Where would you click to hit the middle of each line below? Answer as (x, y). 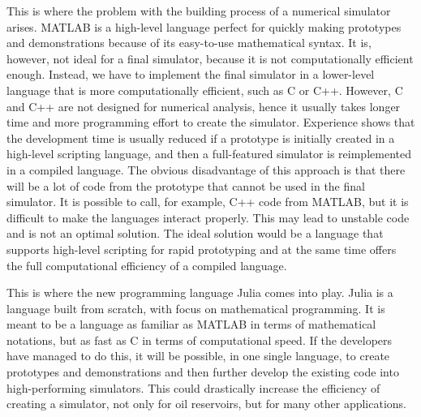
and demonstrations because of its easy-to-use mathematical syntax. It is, (189, 43)
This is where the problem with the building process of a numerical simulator (199, 11)
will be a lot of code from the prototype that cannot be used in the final (186, 185)
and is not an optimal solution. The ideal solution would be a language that (195, 233)
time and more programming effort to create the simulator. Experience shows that (211, 122)
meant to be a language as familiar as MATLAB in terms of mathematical (191, 324)
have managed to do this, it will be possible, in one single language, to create (198, 356)
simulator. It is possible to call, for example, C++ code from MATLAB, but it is (208, 202)
